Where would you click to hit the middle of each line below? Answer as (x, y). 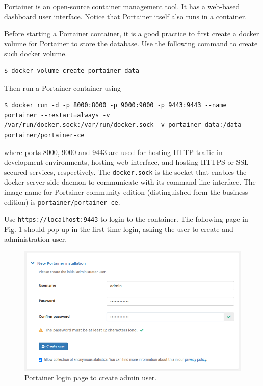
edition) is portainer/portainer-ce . (62, 202)
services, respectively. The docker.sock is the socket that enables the (138, 172)
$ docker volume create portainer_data (72, 71)
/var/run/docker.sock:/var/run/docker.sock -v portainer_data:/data (123, 125)
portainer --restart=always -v (57, 115)
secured (16, 172)
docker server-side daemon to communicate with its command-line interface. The (130, 182)
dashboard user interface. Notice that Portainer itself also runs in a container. (126, 16)
